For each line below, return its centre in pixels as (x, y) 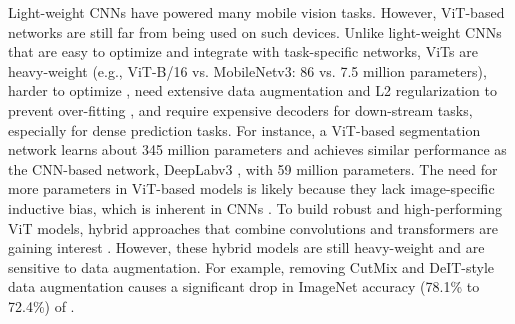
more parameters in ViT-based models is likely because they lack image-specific (251, 188)
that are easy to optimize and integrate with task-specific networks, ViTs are (243, 51)
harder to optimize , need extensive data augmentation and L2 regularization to (252, 90)
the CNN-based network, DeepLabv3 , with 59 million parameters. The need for (253, 168)
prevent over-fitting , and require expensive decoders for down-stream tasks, (240, 109)
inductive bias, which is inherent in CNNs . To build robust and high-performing (255, 207)
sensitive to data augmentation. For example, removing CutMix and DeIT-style (251, 266)
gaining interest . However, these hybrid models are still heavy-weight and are (246, 247)
